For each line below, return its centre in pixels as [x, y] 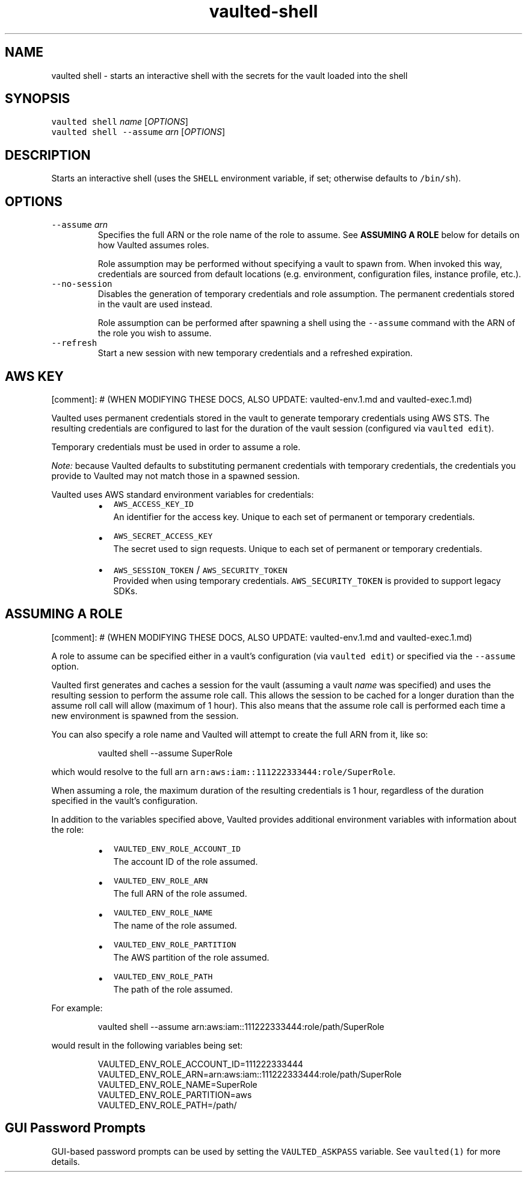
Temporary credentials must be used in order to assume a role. [176, 447]
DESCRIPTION [48, 155]
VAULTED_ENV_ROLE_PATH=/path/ [167, 1105]
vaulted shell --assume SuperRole [165, 753]
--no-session [82, 284]
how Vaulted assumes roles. [153, 245]
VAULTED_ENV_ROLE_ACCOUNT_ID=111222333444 [200, 1064]
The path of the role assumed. [173, 989]
